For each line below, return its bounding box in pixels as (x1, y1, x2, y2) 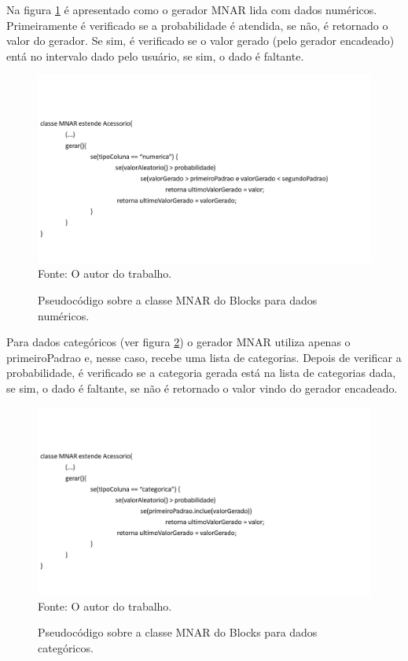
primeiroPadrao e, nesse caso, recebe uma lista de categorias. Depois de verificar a (6, 349, 402, 365)
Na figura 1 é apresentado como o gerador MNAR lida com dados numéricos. (6, 2, 377, 17)
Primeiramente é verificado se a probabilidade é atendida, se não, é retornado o (6, 17, 388, 33)
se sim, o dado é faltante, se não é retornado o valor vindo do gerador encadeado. (6, 380, 398, 397)
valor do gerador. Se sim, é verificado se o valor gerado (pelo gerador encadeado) (6, 32, 395, 49)
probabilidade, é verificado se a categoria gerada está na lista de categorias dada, (6, 364, 396, 381)
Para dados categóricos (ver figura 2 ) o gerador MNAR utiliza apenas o (6, 334, 351, 350)
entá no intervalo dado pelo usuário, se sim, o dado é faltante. (6, 47, 304, 64)
